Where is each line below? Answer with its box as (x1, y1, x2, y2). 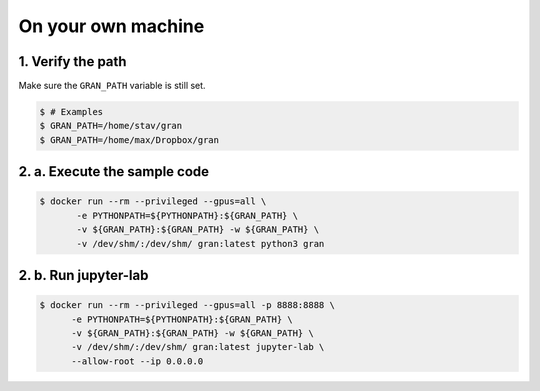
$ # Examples (39, 106, 104, 118)
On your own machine (18, 15, 205, 37)
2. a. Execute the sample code (18, 163, 210, 180)
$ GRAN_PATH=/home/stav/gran (39, 120, 183, 132)
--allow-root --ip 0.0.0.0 (71, 355, 204, 367)
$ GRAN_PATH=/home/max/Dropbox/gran (39, 134, 220, 145)
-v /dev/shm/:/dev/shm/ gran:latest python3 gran (76, 238, 325, 249)
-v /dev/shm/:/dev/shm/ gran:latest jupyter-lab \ (71, 341, 325, 353)
